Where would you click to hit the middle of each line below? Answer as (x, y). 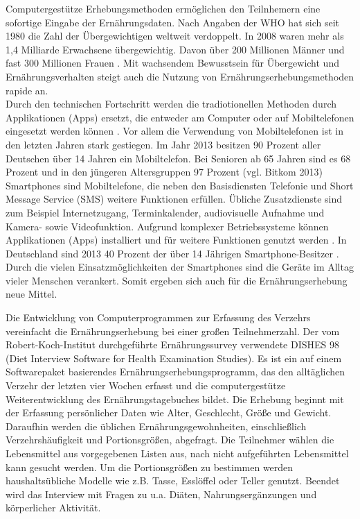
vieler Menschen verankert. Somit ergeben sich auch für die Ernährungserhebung (177, 280)
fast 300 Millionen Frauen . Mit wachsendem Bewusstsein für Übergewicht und (172, 63)
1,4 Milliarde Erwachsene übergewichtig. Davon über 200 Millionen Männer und (175, 49)
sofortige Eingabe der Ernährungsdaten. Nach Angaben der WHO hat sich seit (172, 22)
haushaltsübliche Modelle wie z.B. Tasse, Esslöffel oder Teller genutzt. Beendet (173, 480)
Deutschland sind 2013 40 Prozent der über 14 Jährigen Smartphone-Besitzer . (172, 253)
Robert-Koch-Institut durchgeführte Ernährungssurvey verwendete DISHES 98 (173, 344)
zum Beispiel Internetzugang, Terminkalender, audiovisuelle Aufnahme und (165, 212)
